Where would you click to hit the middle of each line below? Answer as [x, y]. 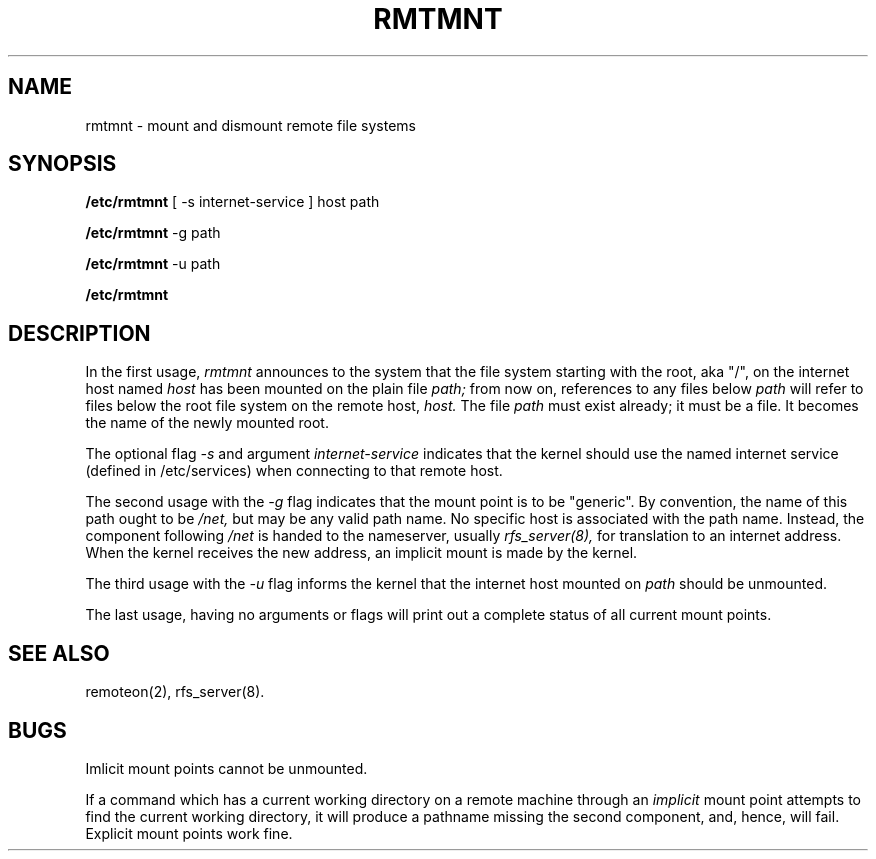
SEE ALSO [59, 653]
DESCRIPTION [79, 333]
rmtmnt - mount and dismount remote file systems [250, 125]
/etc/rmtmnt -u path [153, 264]
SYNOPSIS [62, 164]
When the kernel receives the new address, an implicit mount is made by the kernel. [361, 553]
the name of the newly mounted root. [207, 423]
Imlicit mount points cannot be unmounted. [226, 768]
